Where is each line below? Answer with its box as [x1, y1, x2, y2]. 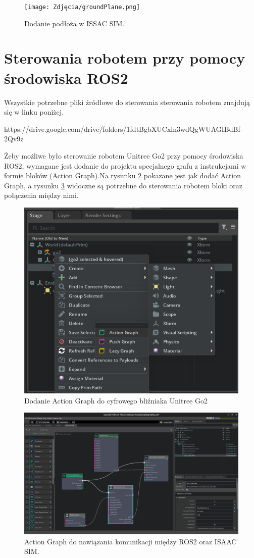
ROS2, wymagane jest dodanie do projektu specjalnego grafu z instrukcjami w [4, 160, 246, 171]
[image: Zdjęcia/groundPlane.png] [24, 4, 140, 11]
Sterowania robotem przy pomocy [4, 47, 245, 68]
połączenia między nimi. [4, 190, 79, 200]
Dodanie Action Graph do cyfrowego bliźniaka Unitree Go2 [24, 395, 208, 405]
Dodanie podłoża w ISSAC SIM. [24, 18, 125, 28]
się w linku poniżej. [4, 107, 64, 117]
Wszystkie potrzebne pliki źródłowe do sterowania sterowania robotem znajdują [4, 96, 250, 107]
